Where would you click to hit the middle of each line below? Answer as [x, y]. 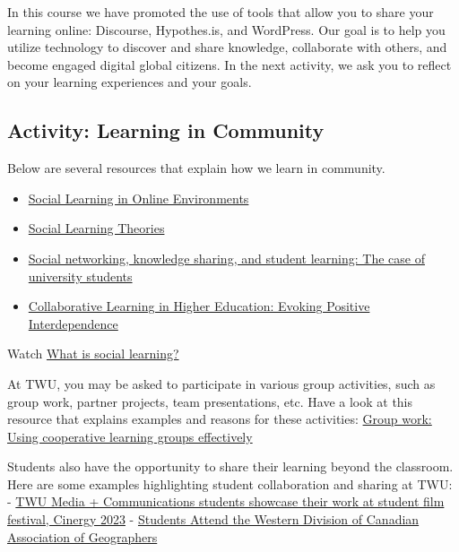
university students [80, 276]
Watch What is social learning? [93, 354]
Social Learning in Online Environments [139, 198]
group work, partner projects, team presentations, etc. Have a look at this [210, 401]
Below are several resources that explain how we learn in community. [196, 168]
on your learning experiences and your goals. [130, 82]
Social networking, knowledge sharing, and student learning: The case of [226, 258]
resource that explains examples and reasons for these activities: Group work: [220, 419]
